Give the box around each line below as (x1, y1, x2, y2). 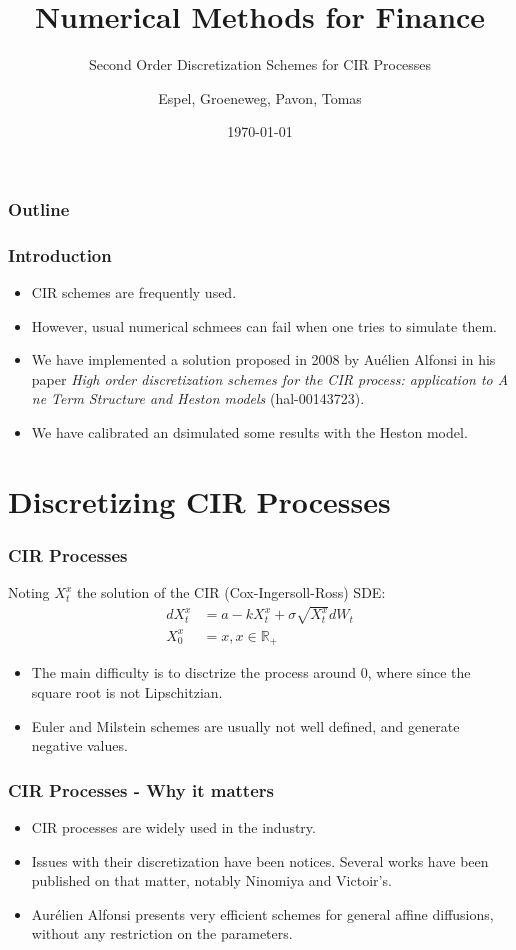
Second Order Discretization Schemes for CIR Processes (88, 54, 432, 75)
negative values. (31, 735, 128, 756)
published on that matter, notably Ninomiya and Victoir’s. (31, 870, 392, 891)
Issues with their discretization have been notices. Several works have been (31, 850, 489, 871)
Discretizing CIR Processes (8, 480, 391, 521)
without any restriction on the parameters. (31, 923, 293, 944)
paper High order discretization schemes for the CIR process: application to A (31, 368, 509, 389)
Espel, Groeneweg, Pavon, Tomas (158, 87, 362, 108)
